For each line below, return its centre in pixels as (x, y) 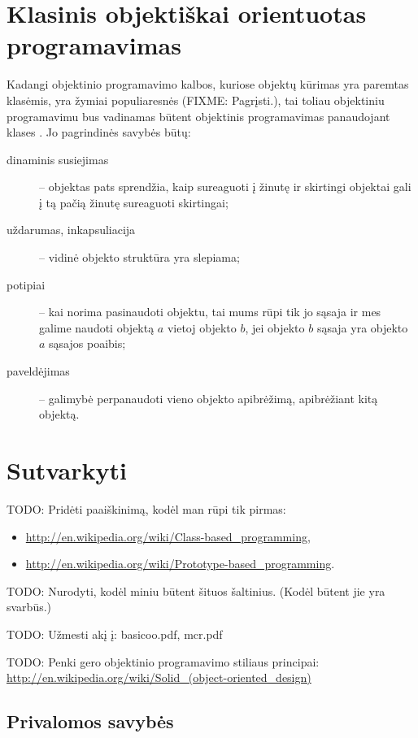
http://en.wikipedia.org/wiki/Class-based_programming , (168, 536)
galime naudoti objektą (97, 327)
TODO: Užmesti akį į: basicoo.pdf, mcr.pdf (115, 634)
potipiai (26, 284)
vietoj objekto (202, 327)
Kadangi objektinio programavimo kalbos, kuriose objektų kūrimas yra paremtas (208, 84)
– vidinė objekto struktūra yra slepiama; (139, 257)
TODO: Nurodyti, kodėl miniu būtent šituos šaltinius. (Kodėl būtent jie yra (196, 590)
